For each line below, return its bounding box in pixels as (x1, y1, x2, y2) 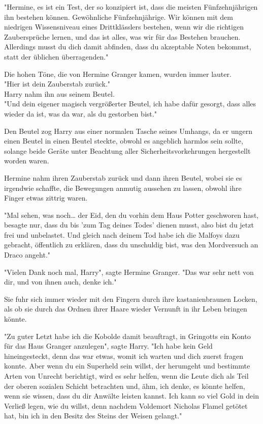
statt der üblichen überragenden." (4, 51, 109, 62)
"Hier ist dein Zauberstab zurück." (4, 78, 111, 89)
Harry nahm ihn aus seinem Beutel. (4, 88, 115, 99)
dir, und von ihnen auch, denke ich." (4, 276, 117, 287)
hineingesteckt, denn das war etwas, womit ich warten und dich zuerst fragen (4, 350, 243, 361)
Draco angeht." (4, 249, 51, 260)
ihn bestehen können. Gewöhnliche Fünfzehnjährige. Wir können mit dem (4, 11, 233, 22)
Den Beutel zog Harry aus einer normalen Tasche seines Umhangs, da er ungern (4, 125, 253, 136)
